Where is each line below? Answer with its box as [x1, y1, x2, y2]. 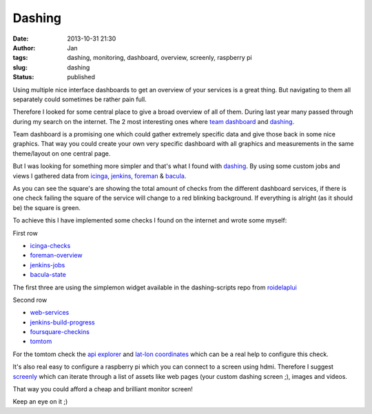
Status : [12, 73, 34, 81]
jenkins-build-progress [30, 318, 96, 327]
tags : [12, 54, 28, 62]
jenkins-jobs [30, 260, 65, 269]
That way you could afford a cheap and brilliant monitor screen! [12, 385, 193, 393]
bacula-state [30, 271, 67, 279]
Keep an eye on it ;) [12, 397, 68, 406]
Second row [12, 296, 48, 304]
